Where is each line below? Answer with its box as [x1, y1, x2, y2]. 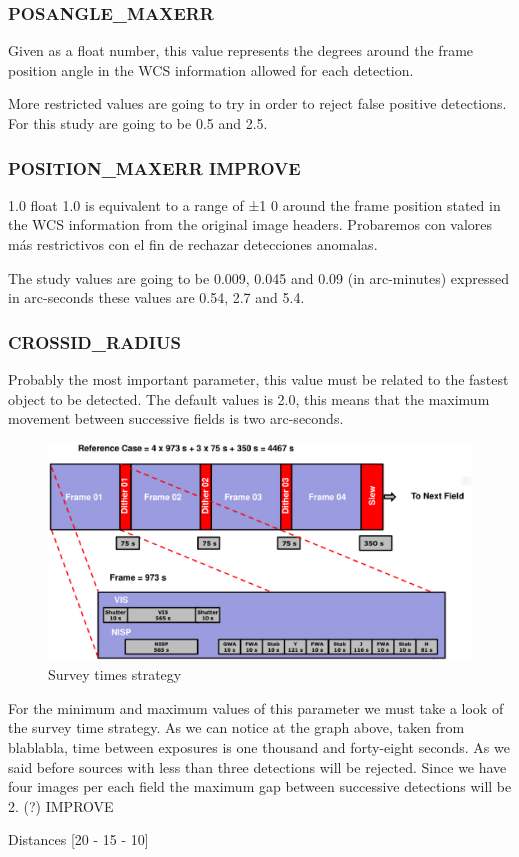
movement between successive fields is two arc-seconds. [8, 408, 344, 429]
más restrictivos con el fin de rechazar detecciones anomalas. [8, 234, 378, 254]
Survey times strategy [48, 664, 182, 685]
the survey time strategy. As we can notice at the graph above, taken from [8, 717, 465, 738]
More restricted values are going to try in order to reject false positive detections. [8, 93, 507, 114]
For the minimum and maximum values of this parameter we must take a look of [8, 697, 504, 718]
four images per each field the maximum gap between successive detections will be [8, 776, 512, 797]
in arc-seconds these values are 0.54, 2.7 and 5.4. [8, 287, 305, 308]
